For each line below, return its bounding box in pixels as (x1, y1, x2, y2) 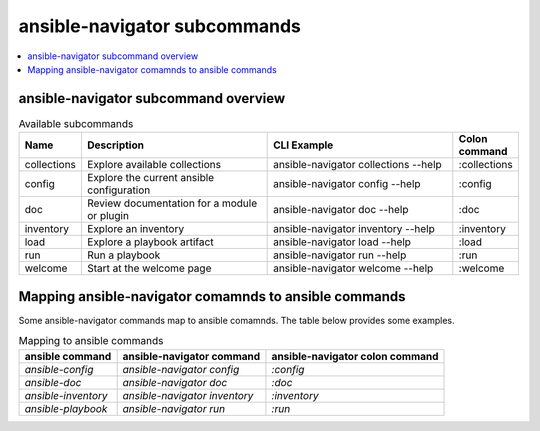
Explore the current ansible (86, 171, 215, 185)
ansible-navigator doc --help (273, 203, 409, 217)
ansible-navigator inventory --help (273, 222, 435, 236)
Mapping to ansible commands (18, 334, 164, 348)
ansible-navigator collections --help (273, 158, 442, 172)
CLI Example (273, 138, 334, 152)
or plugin (86, 209, 130, 223)
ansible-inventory (24, 388, 109, 402)
